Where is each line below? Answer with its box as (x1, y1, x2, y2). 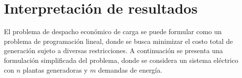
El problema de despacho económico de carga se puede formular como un (4, 26, 222, 37)
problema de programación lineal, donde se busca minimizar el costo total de (4, 36, 233, 46)
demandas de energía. (98, 64, 163, 75)
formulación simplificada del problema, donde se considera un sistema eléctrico (4, 55, 239, 65)
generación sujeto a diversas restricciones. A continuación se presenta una (4, 45, 223, 56)
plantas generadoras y (22, 64, 88, 75)
